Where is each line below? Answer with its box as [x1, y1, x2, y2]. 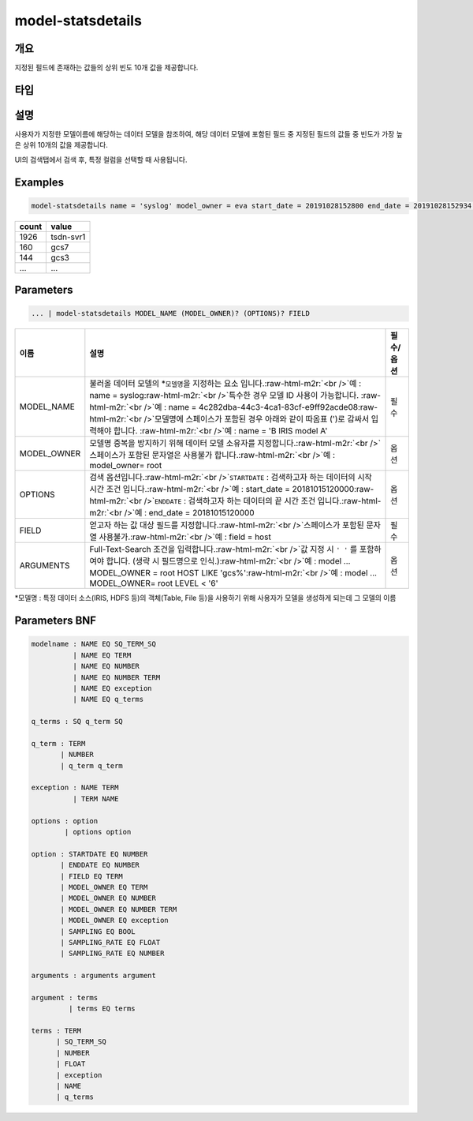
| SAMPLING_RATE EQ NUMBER [60, 949, 165, 958]
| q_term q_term [60, 761, 124, 770]
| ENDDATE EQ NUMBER [60, 860, 140, 870]
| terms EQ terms [68, 1004, 136, 1014]
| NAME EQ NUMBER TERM [72, 673, 161, 682]
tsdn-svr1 [50, 231, 86, 242]
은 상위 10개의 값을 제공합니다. [14, 141, 108, 150]
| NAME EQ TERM [72, 650, 132, 659]
